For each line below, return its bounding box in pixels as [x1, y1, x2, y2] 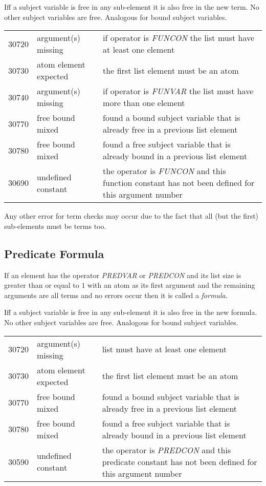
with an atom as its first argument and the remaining [87, 280, 255, 290]
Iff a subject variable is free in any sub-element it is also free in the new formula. [4, 307, 257, 318]
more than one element [103, 97, 185, 109]
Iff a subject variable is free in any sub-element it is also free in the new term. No [4, 2, 259, 12]
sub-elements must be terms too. [4, 220, 106, 231]
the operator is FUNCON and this [103, 165, 226, 177]
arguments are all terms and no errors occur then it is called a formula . [4, 289, 228, 300]
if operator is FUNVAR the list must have [103, 85, 254, 97]
